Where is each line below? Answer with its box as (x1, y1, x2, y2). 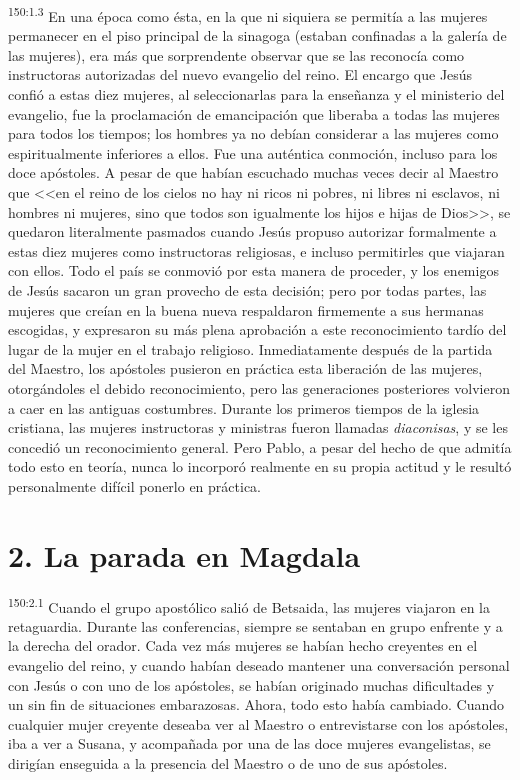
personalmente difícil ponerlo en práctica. (8, 475, 261, 496)
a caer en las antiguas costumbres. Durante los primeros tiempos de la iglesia (8, 397, 480, 418)
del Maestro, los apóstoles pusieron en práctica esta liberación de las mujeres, (8, 358, 483, 379)
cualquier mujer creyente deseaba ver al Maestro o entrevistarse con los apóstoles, (8, 713, 509, 734)
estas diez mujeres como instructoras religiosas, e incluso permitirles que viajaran (8, 240, 505, 261)
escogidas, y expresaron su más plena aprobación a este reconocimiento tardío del (8, 319, 507, 340)
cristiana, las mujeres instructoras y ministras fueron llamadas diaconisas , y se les (8, 417, 508, 438)
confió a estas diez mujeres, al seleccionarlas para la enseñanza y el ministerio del (8, 84, 505, 105)
